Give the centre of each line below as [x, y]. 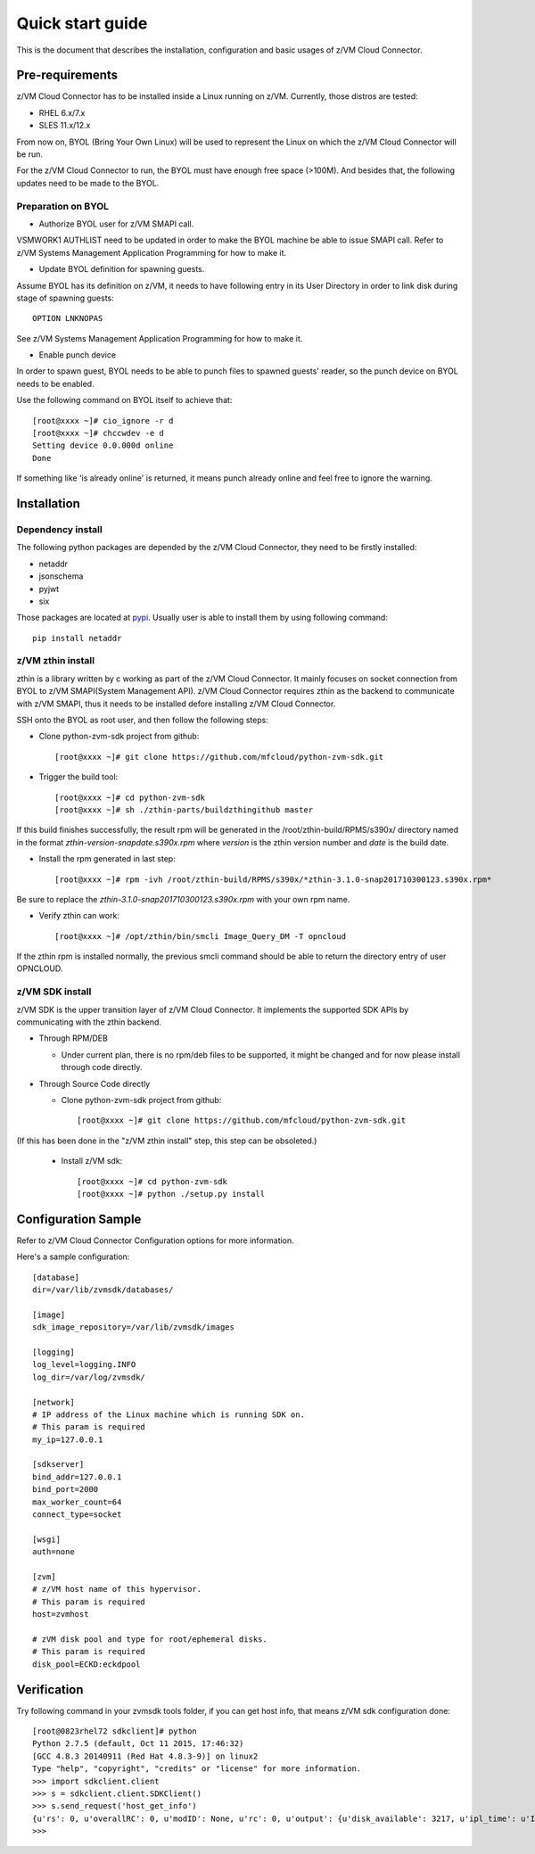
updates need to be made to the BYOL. [88, 183]
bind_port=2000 [66, 1490]
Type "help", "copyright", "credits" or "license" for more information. [197, 1769]
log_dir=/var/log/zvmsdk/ [89, 1377]
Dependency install [59, 529]
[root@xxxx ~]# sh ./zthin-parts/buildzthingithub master [184, 810]
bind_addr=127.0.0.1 [77, 1477]
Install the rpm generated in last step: [107, 859]
